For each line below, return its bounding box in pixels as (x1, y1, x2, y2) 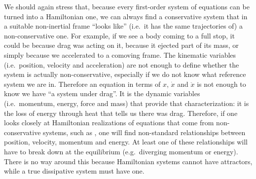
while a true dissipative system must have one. (4, 166, 145, 176)
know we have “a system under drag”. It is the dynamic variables (4, 88, 200, 99)
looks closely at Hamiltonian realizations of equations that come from (4, 117, 214, 128)
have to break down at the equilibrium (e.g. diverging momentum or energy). (4, 146, 238, 156)
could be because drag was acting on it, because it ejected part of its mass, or (4, 40, 239, 50)
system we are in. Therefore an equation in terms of (4, 78, 161, 89)
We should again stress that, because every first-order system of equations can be (4, 1, 250, 11)
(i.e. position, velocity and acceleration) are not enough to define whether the (4, 59, 239, 70)
